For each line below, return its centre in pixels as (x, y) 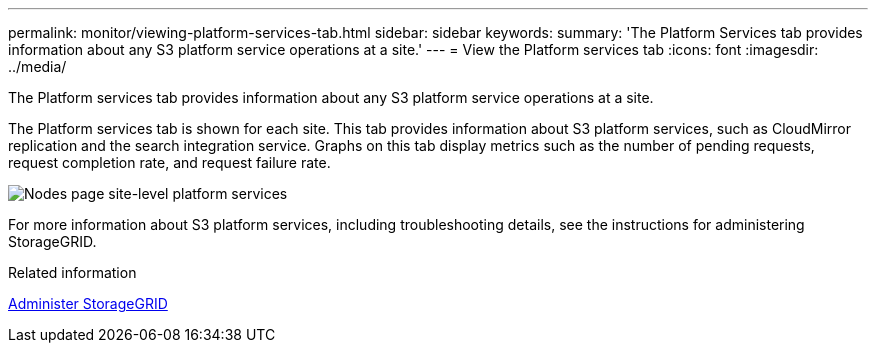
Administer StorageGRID (88, 303)
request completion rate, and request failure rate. (169, 162)
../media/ (37, 66)
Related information (72, 272)
